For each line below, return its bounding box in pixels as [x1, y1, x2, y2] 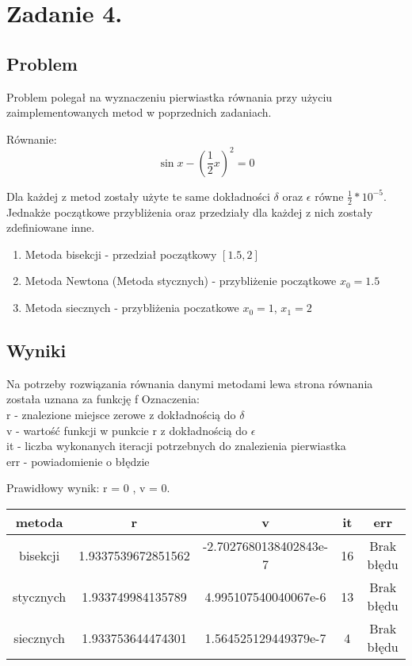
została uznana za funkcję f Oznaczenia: [6, 391, 200, 407]
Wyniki [6, 338, 67, 363]
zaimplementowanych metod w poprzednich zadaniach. [6, 104, 272, 121]
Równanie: [6, 130, 57, 147]
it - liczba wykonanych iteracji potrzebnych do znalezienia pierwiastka [6, 437, 346, 454]
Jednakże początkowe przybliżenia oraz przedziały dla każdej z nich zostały [6, 203, 373, 220]
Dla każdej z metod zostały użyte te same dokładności [6, 187, 270, 204]
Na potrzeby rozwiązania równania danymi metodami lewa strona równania [6, 375, 373, 391]
